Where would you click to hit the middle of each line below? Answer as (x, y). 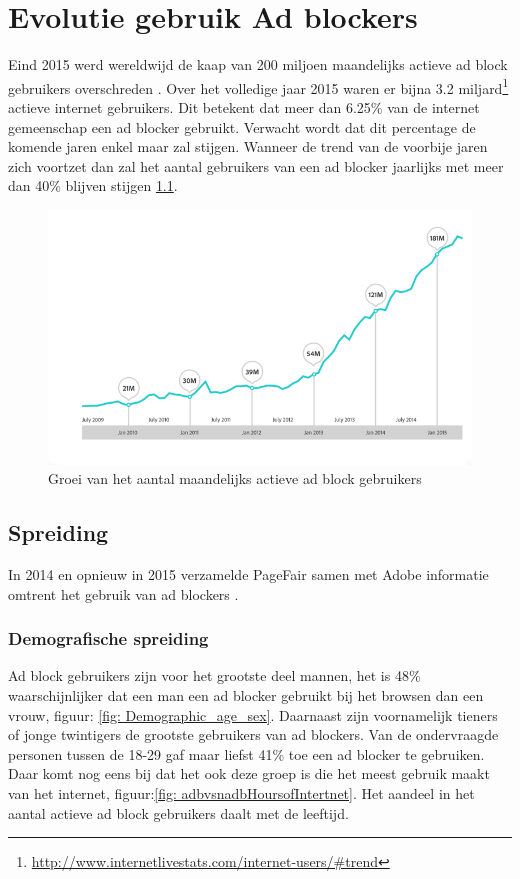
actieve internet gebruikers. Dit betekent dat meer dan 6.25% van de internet (244, 106)
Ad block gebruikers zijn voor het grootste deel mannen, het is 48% (214, 675)
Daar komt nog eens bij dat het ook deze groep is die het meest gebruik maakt (249, 773)
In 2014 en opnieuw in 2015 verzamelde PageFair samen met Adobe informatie (248, 574)
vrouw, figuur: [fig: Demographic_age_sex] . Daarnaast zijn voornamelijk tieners (253, 714)
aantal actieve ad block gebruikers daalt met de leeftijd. (178, 812)
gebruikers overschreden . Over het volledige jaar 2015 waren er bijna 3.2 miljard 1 (258, 86)
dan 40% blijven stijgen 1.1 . (93, 185)
